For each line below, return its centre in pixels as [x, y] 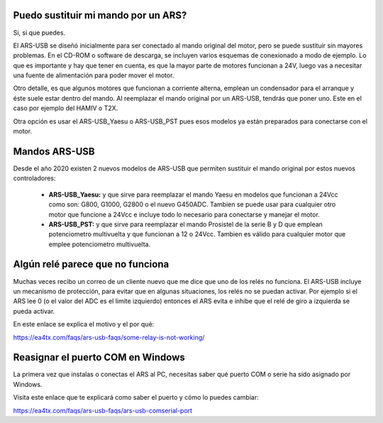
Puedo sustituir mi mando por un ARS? [100, 15]
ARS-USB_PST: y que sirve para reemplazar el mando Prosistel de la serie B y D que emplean [185, 224]
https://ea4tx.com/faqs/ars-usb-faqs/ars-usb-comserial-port [103, 410]
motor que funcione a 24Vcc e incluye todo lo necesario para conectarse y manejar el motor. [184, 214]
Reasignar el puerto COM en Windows [99, 357]
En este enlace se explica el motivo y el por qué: [84, 324]
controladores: [34, 178]
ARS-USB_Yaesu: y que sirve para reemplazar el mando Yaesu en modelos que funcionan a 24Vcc [193, 194]
